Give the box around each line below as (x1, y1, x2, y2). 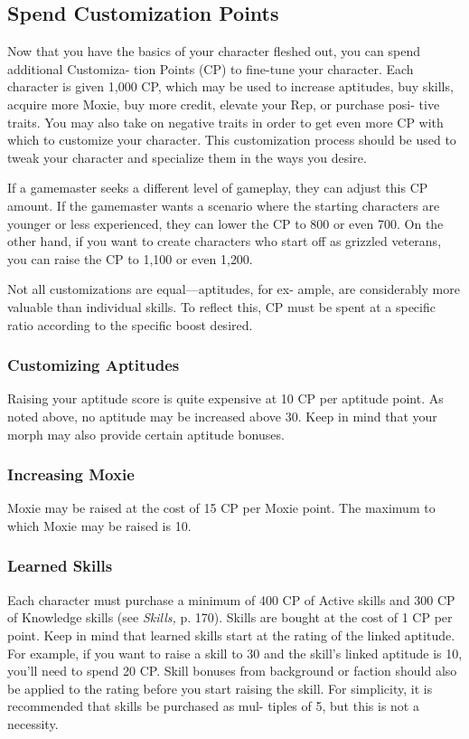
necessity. (7, 714, 59, 733)
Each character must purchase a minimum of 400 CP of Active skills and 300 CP (7, 590, 455, 609)
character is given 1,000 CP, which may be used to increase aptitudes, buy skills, (7, 77, 454, 96)
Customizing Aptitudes (7, 354, 180, 376)
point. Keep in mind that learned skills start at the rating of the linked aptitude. (7, 625, 455, 644)
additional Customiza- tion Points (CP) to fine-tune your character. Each (7, 59, 414, 78)
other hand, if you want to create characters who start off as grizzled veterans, (7, 232, 442, 251)
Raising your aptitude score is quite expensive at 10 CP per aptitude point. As (7, 389, 444, 408)
